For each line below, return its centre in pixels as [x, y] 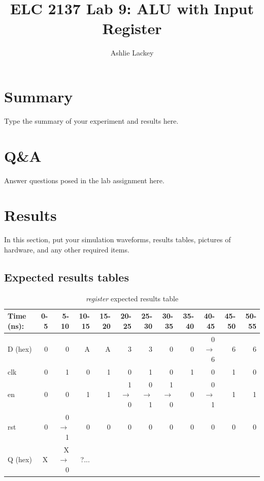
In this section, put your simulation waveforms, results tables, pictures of [118, 239]
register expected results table [132, 298]
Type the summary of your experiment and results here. [91, 120]
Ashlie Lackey [132, 53]
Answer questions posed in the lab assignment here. [84, 180]
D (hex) [20, 349]
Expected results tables [67, 277]
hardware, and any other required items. [67, 249]
